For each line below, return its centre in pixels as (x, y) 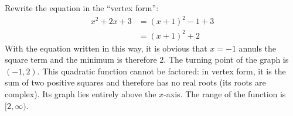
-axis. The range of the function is (225, 94)
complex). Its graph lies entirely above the (81, 94)
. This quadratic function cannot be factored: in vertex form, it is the (161, 71)
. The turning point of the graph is (226, 59)
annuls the (258, 48)
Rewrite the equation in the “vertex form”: (82, 8)
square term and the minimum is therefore (81, 59)
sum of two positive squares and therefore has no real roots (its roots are (135, 82)
